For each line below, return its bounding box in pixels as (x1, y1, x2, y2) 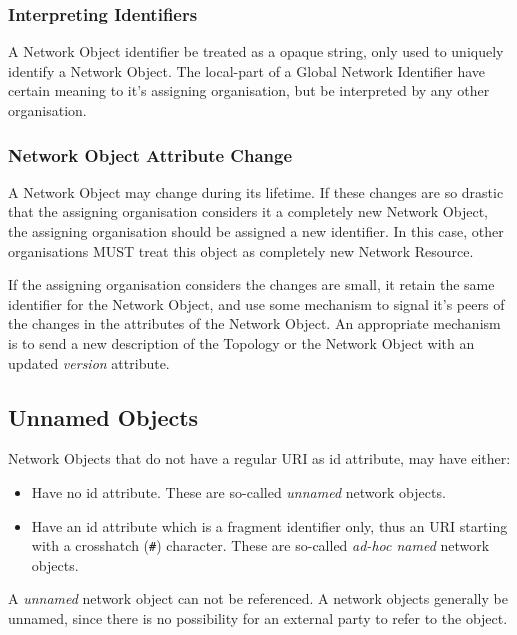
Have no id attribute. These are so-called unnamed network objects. (31, 481, 446, 502)
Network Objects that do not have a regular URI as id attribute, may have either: (8, 448, 511, 469)
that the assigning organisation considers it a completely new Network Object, (8, 201, 488, 222)
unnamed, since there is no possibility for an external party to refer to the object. (8, 607, 508, 628)
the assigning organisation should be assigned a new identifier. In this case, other (8, 221, 504, 241)
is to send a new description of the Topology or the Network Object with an (8, 332, 475, 353)
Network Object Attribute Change (8, 142, 293, 167)
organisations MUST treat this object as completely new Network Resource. (8, 240, 474, 261)
